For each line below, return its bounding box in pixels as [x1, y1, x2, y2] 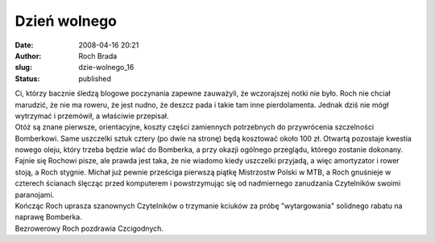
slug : [14, 63, 32, 72]
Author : [14, 51, 42, 60]
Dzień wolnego [14, 12, 117, 30]
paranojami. [14, 190, 55, 199]
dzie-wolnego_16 [78, 63, 135, 72]
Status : [14, 73, 40, 84]
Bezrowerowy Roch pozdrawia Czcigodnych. [14, 224, 164, 233]
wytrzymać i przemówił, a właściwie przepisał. [14, 111, 169, 121]
